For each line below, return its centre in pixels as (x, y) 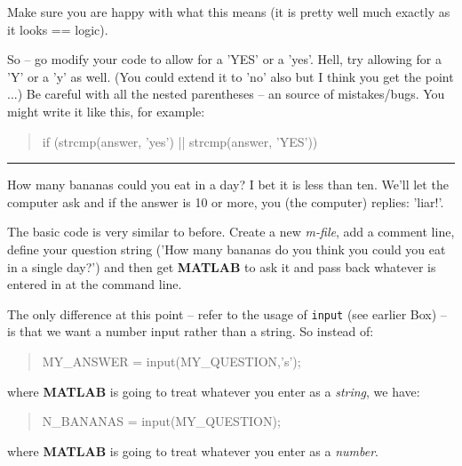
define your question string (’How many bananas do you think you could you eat (227, 249)
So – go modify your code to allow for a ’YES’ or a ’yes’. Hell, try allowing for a (224, 59)
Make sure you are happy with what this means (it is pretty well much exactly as (229, 12)
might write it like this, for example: (106, 111)
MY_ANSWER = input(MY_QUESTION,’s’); (171, 361)
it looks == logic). (58, 29)
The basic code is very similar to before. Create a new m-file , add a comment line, (231, 232)
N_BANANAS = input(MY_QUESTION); (161, 421)
